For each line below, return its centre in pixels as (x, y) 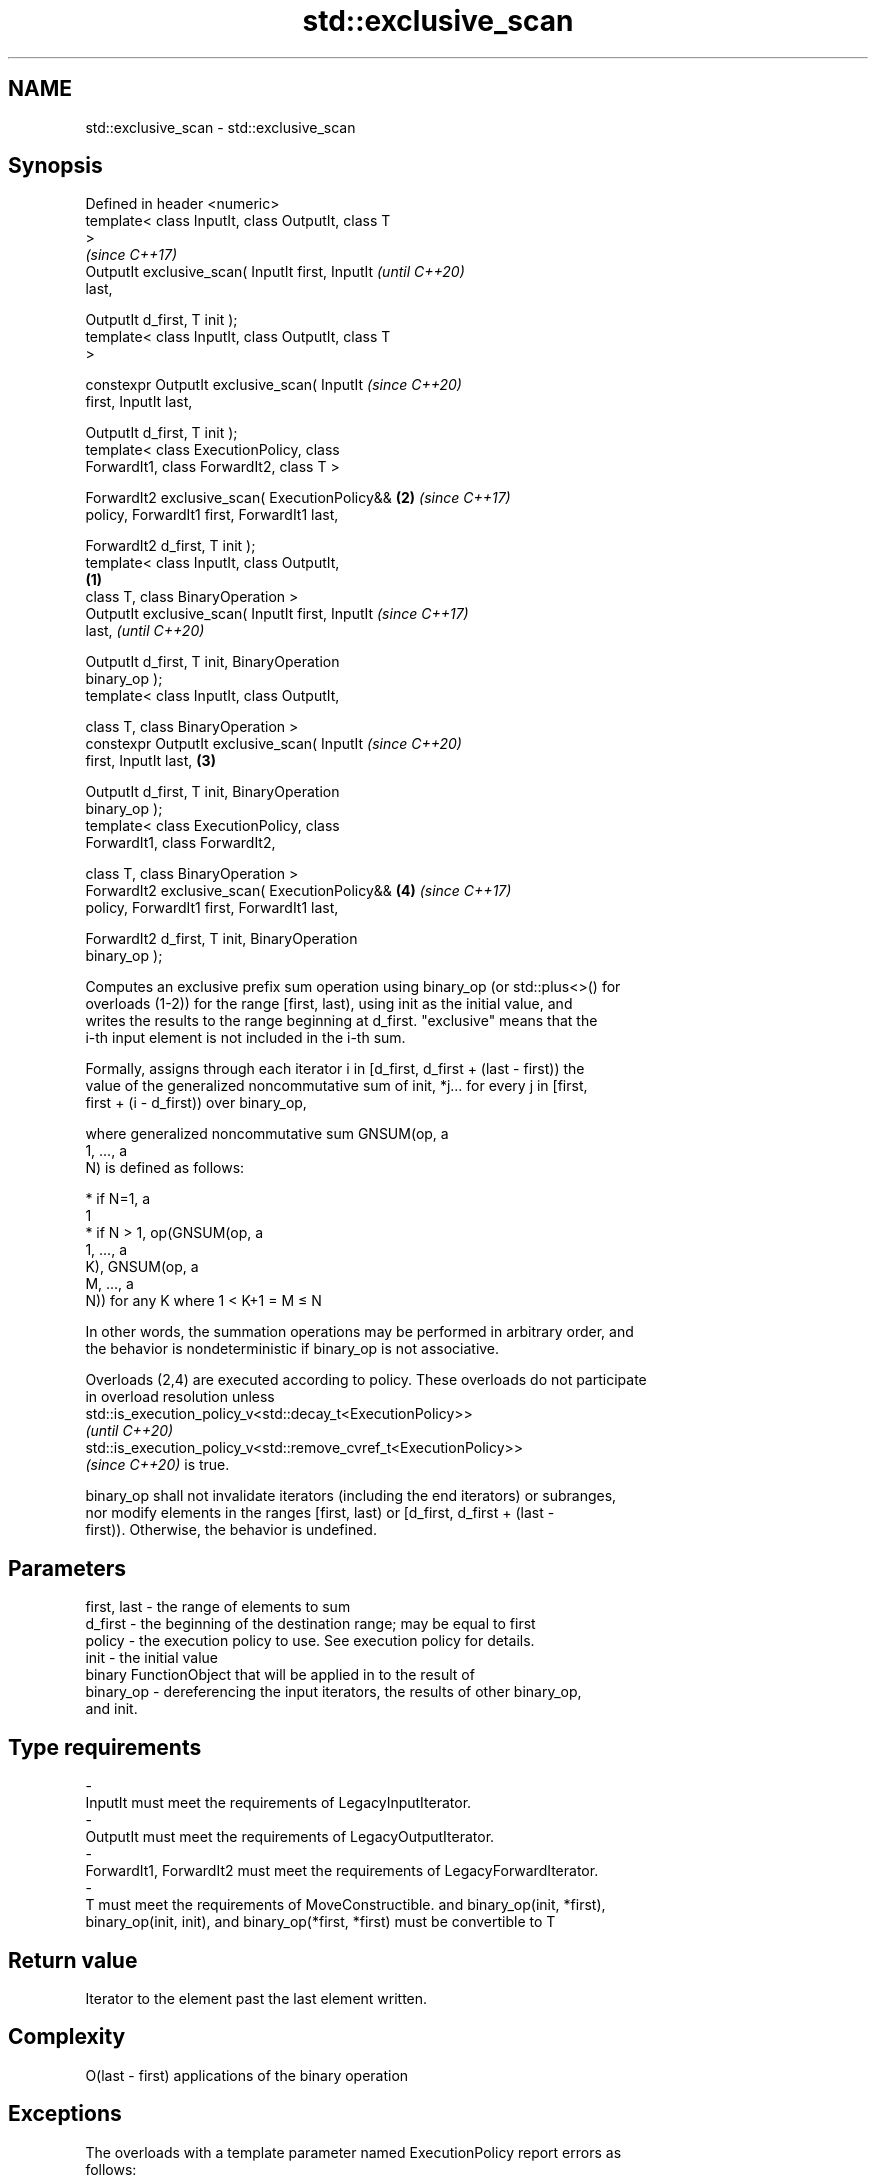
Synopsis (55, 166)
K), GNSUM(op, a (142, 1267)
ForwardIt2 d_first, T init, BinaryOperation (221, 939)
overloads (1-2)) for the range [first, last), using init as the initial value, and (329, 1004)
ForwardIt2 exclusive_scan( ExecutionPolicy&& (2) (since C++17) (298, 498)
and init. (111, 1709)
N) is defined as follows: (165, 1168)
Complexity (67, 2037)
